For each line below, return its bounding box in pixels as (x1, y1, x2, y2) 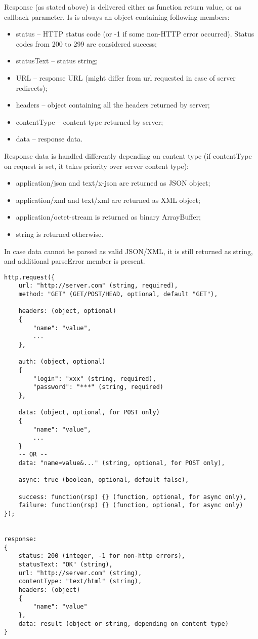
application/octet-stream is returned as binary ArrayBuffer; (16, 211, 201, 222)
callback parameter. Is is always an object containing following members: (4, 11, 230, 22)
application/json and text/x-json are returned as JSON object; (16, 177, 210, 188)
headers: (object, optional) (18, 307, 116, 315)
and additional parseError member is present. (4, 256, 145, 266)
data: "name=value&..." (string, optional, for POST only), (18, 459, 225, 467)
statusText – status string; (16, 55, 98, 66)
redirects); (16, 82, 48, 93)
